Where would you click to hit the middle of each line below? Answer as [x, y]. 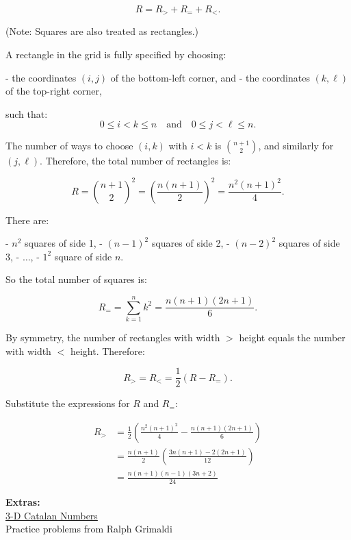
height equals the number [292, 337]
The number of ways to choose [69, 146]
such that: [27, 113]
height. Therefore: [107, 351]
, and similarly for [296, 146]
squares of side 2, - [191, 243]
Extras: [23, 502]
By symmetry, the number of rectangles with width [113, 337]
